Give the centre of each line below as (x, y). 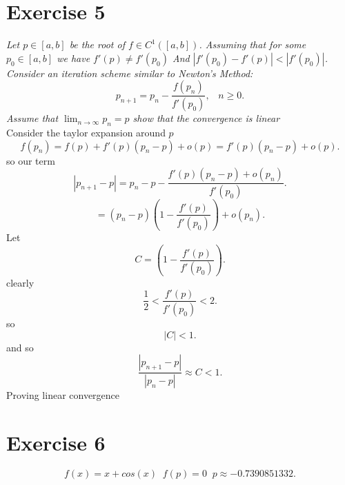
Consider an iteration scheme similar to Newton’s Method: (130, 73)
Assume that (32, 118)
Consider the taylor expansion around (86, 132)
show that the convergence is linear (206, 118)
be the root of (97, 44)
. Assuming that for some (253, 44)
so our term (31, 160)
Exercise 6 (56, 442)
